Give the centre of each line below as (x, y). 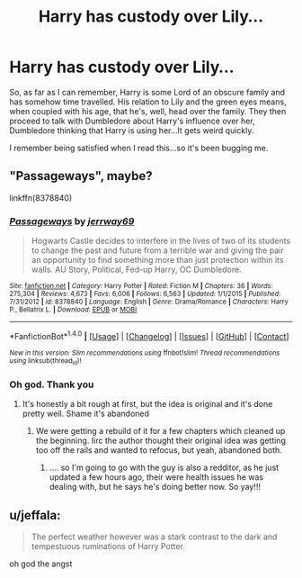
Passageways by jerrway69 (72, 221)
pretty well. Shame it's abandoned (86, 414)
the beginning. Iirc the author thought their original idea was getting (160, 441)
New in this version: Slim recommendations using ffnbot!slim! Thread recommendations (145, 353)
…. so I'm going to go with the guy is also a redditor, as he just (164, 468)
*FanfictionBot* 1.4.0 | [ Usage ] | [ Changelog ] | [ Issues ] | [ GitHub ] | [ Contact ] (149, 335)
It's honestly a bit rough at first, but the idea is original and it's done (147, 404)
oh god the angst (41, 564)
